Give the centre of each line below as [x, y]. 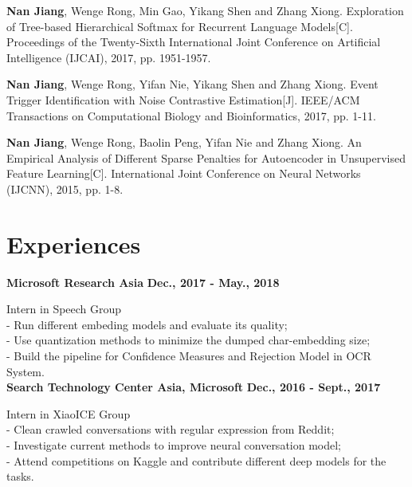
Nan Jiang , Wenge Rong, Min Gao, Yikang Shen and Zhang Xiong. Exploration [205, 10]
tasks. [20, 476]
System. [26, 371]
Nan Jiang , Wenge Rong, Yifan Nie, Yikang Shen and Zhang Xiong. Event [192, 84]
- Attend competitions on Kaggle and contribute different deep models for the [196, 460]
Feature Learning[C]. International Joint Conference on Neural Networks [184, 173]
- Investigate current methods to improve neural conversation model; [174, 445]
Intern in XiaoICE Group [69, 413]
